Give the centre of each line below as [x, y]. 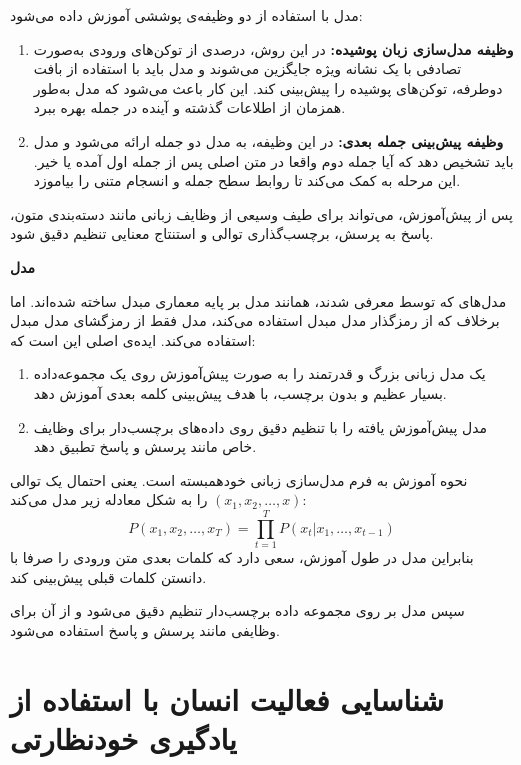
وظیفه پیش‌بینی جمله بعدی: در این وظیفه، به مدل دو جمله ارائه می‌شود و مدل [268, 140]
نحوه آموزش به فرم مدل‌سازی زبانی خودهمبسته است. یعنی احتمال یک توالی [239, 479]
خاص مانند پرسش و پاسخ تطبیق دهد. [145, 446]
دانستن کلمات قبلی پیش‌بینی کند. [108, 576]
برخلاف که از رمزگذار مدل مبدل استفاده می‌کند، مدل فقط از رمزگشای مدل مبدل [255, 320]
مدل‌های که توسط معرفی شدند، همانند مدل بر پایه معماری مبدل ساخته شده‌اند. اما [258, 300]
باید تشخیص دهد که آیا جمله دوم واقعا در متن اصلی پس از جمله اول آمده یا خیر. [273, 160]
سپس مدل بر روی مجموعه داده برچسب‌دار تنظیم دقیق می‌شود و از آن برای [237, 610]
